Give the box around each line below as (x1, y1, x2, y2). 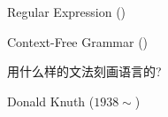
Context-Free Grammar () (7, 32, 149, 51)
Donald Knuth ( (7, 91, 95, 110)
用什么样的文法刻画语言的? (7, 62, 162, 81)
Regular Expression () (7, 3, 126, 20)
